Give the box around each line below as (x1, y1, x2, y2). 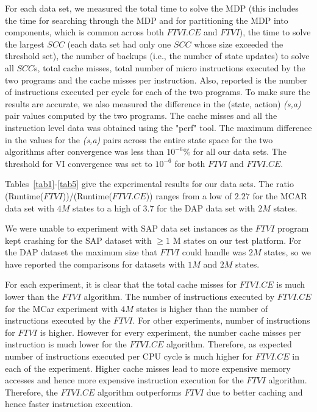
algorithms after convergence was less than (5, 145, 164, 158)
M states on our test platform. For (173, 233, 302, 246)
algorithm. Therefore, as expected (166, 338, 292, 350)
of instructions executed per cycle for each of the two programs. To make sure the (5, 85, 310, 98)
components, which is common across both (5, 26, 164, 38)
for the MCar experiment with (5, 302, 118, 314)
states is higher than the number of (136, 302, 268, 314)
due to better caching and (206, 385, 303, 398)
